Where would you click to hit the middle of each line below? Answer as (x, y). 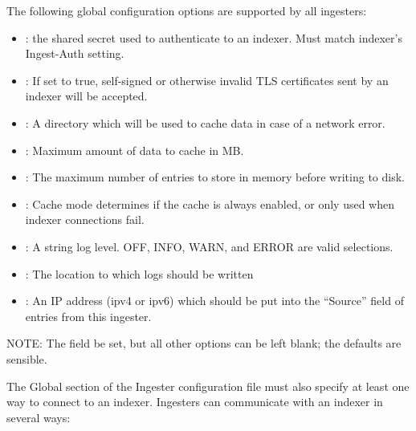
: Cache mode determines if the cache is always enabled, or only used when (210, 203)
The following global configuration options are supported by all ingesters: (187, 10)
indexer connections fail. (85, 220)
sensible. (27, 358)
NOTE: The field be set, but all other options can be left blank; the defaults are (204, 343)
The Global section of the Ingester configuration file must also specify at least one (208, 386)
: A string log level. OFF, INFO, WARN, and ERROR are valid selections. (209, 246)
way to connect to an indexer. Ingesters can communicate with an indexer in (195, 402)
